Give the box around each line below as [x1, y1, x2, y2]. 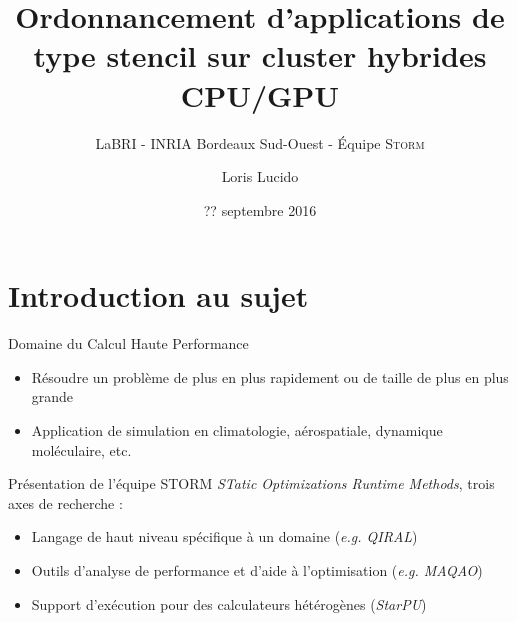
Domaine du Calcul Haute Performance [8, 333, 249, 354]
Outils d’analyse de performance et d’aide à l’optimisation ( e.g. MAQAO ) [31, 559, 483, 580]
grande [31, 386, 74, 407]
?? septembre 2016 [203, 199, 317, 220]
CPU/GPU [180, 74, 340, 115]
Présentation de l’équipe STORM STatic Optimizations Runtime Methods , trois [8, 473, 495, 494]
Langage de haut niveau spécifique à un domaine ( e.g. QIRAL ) [31, 526, 418, 547]
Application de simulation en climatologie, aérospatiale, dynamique [31, 420, 443, 440]
